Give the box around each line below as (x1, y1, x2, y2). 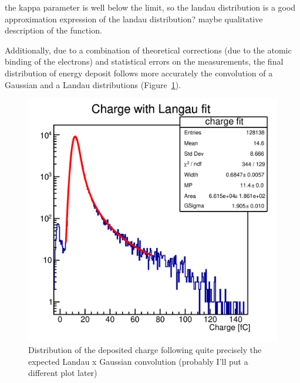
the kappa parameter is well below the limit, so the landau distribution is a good (5, 1, 296, 13)
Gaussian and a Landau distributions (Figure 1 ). (5, 78, 181, 90)
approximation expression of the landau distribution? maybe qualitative (5, 12, 263, 25)
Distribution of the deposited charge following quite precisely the (28, 343, 262, 355)
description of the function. (5, 24, 102, 36)
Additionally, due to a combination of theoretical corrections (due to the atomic (5, 43, 292, 56)
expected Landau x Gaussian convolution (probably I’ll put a (28, 355, 248, 367)
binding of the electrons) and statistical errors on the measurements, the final (5, 55, 284, 68)
